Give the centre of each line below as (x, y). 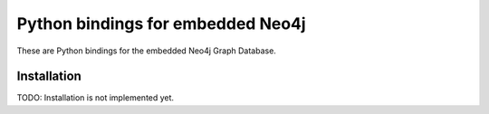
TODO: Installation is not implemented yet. (96, 98)
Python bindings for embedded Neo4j (162, 24)
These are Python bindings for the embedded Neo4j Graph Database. (146, 51)
